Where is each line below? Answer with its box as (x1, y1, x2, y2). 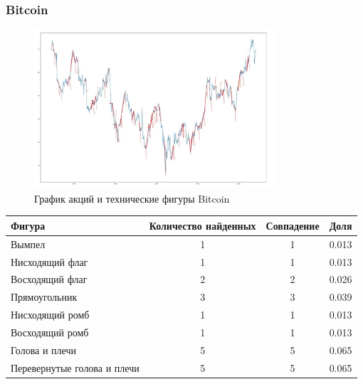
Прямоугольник (11, 289, 78, 304)
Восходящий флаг (11, 272, 88, 287)
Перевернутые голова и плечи (11, 360, 140, 375)
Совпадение (265, 218, 320, 233)
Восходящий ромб (11, 324, 89, 339)
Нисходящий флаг (11, 254, 88, 269)
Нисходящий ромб (11, 307, 90, 322)
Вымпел (11, 236, 46, 251)
